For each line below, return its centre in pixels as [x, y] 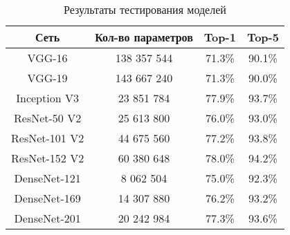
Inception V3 [47, 98]
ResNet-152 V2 [48, 158]
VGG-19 [47, 78]
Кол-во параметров [144, 37]
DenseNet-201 [47, 218]
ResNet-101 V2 [48, 138]
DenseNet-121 [47, 178]
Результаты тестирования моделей [145, 9]
